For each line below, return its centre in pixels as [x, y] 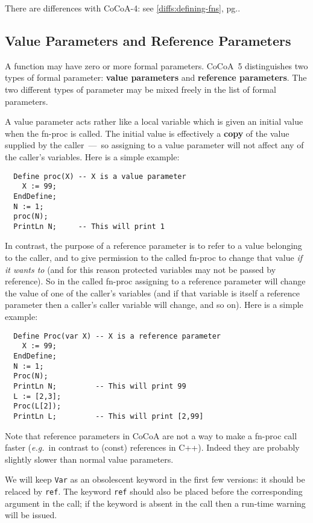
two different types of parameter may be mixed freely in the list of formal [141, 89]
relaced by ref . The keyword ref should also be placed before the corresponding [154, 491]
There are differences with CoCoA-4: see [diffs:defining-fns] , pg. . [123, 8]
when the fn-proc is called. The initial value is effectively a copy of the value [147, 133]
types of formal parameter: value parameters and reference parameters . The [156, 77]
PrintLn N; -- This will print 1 [89, 226]
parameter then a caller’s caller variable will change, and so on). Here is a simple [154, 305]
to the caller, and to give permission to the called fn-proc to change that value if [154, 258]
